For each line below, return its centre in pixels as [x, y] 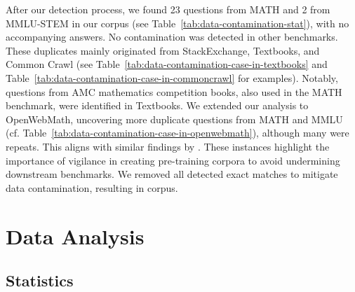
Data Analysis [75, 236]
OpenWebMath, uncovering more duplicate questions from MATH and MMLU [174, 119]
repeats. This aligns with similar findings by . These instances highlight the [168, 146]
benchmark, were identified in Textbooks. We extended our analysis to [157, 105]
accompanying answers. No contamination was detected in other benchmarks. [172, 37]
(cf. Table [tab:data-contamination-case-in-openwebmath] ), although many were [177, 133]
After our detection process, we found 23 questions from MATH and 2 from [168, 9]
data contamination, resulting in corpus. [92, 187]
